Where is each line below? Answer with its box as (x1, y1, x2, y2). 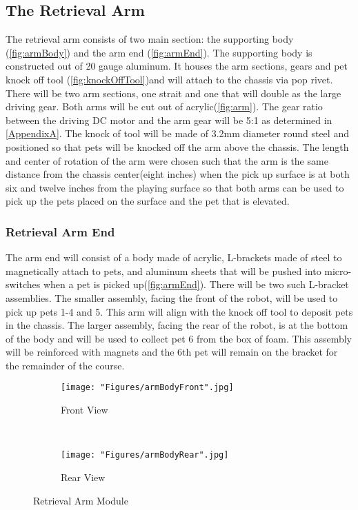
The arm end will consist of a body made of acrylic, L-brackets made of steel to (6, 250, 342, 265)
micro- (324, 263, 352, 278)
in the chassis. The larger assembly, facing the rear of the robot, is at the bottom (6, 318, 348, 332)
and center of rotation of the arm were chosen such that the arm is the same (6, 153, 328, 167)
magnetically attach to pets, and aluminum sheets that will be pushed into (6, 263, 321, 278)
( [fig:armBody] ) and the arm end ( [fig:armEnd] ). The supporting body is (6, 45, 312, 59)
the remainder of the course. (6, 358, 125, 372)
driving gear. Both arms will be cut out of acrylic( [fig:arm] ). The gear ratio (6, 99, 323, 114)
